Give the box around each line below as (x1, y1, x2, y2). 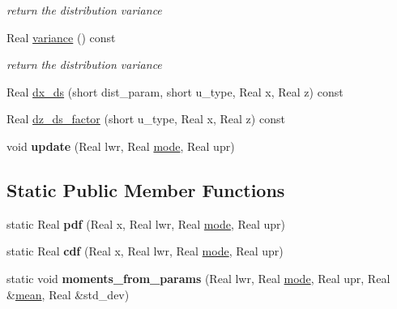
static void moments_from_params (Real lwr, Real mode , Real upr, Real (6, 269, 391, 286)
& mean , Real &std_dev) (6, 285, 130, 303)
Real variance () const (6, 28, 116, 45)
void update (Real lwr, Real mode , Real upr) (6, 137, 235, 154)
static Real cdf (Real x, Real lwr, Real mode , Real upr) (6, 242, 284, 260)
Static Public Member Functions (6, 177, 285, 202)
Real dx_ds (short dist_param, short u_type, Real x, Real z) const (6, 83, 344, 100)
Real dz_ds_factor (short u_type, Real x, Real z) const (6, 110, 285, 127)
